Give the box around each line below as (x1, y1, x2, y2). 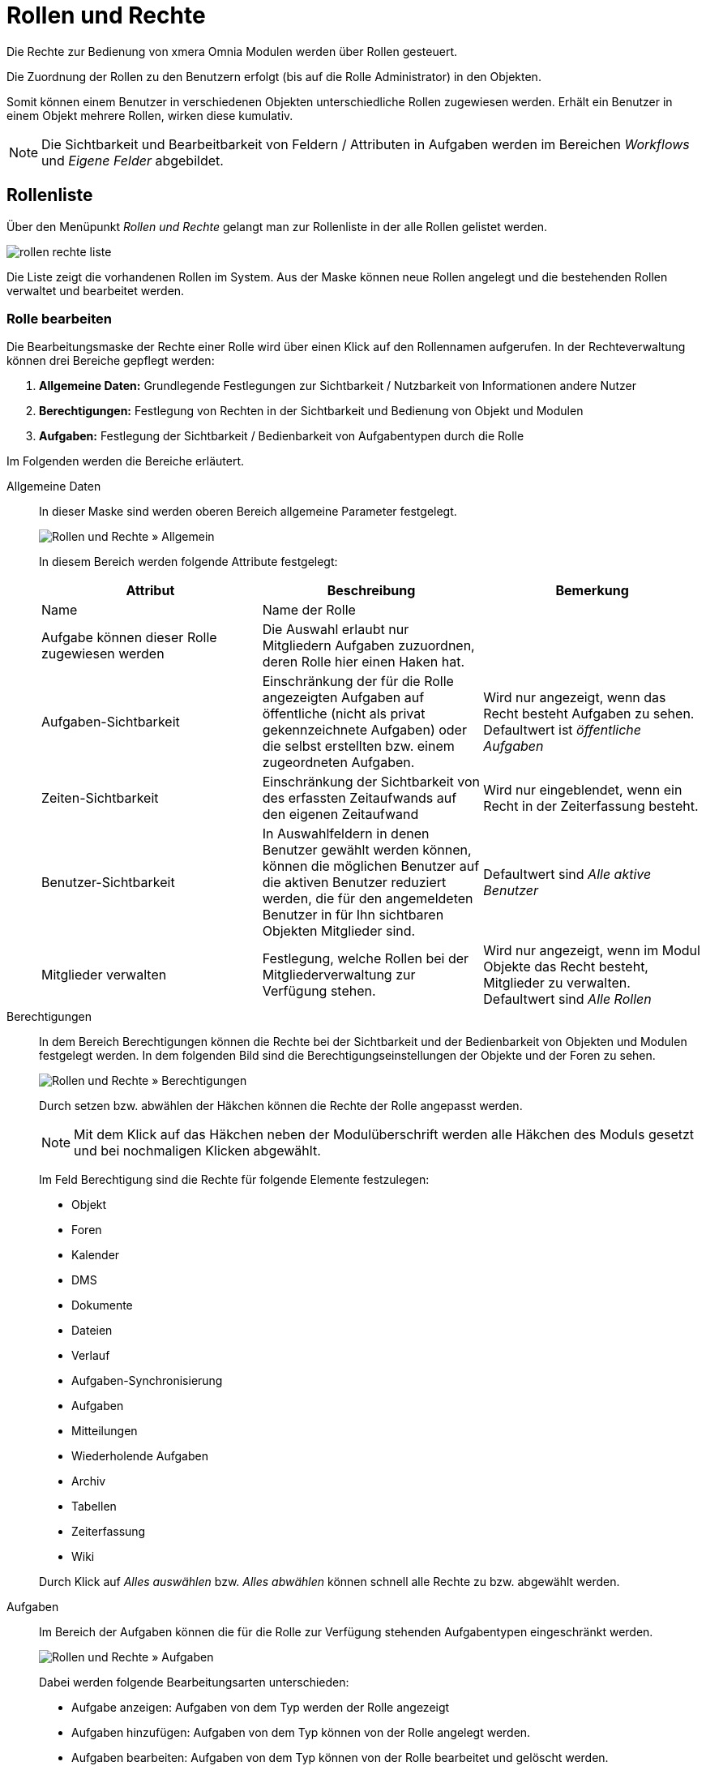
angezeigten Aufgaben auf (262, 689, 425, 706)
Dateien (71, 1323, 113, 1338)
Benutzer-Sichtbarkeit (41, 874, 175, 891)
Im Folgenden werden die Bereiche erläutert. (6, 454, 245, 469)
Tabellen (71, 1499, 117, 1514)
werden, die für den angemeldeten (262, 890, 473, 907)
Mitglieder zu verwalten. (483, 975, 631, 992)
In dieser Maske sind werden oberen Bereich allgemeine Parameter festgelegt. (39, 504, 457, 519)
